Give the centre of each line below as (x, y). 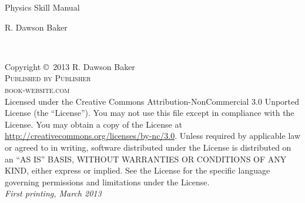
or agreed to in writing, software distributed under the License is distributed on (148, 147)
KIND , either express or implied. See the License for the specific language (138, 170)
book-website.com (37, 89)
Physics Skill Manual (42, 7)
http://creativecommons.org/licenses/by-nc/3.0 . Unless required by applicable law (152, 136)
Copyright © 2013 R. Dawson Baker (70, 66)
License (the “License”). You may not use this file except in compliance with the (150, 113)
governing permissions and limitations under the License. (107, 182)
